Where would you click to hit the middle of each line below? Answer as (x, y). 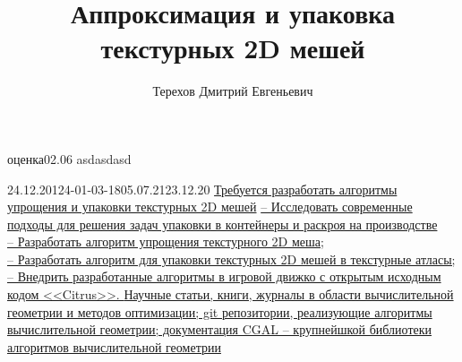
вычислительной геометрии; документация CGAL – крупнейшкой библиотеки (220, 329)
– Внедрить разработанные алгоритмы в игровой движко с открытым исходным (224, 276)
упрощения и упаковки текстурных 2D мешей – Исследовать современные (210, 207)
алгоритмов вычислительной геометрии (114, 346)
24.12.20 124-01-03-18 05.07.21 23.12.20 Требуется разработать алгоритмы (202, 189)
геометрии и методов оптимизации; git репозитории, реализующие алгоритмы (220, 311)
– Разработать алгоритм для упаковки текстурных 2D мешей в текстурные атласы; (231, 259)
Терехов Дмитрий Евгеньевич (233, 91)
